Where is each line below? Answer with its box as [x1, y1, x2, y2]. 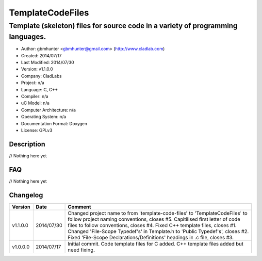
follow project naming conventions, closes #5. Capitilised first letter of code [67, 216, 241, 223]
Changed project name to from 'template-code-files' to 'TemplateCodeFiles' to [67, 210, 247, 216]
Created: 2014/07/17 [21, 52, 62, 58]
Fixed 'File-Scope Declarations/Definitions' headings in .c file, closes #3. [67, 234, 234, 241]
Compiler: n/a [21, 93, 49, 99]
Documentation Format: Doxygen [21, 120, 87, 126]
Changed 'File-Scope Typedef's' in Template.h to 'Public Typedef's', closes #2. [67, 228, 249, 235]
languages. [9, 32, 46, 41]
